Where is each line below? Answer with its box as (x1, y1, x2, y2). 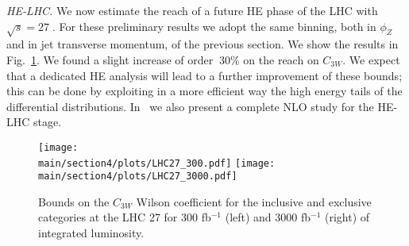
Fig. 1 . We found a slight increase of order (6, 51, 214, 67)
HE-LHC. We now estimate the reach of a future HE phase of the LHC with (6, 2, 378, 18)
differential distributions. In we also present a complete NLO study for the (6, 98, 374, 114)
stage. (33, 113, 62, 130)
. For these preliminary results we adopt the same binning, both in (52, 17, 376, 34)
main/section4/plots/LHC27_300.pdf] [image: (38, 157, 276, 169)
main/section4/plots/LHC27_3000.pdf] (38, 171, 237, 183)
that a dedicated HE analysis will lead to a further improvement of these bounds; (6, 67, 403, 83)
